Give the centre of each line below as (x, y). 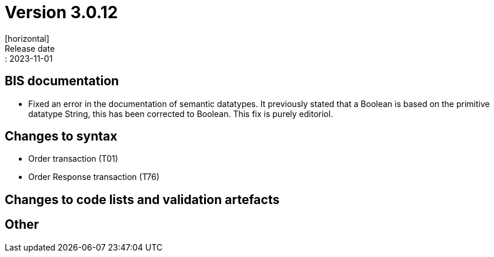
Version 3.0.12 (61, 12)
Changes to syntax (61, 136)
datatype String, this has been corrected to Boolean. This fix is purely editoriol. (181, 114)
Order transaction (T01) (73, 159)
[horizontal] (27, 38)
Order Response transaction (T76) (94, 177)
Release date (30, 48)
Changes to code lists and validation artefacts (142, 199)
